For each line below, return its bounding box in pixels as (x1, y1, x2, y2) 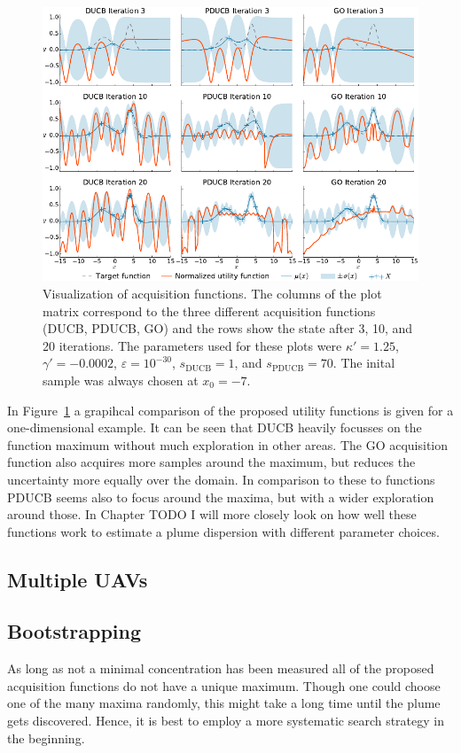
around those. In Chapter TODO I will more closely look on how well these (7, 505, 417, 524)
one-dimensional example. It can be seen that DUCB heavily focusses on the (7, 418, 422, 437)
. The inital (332, 353, 395, 372)
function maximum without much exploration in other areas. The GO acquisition (7, 435, 449, 454)
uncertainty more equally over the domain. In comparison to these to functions (7, 470, 435, 488)
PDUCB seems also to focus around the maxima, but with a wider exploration (7, 487, 434, 506)
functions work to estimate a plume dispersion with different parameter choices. (7, 522, 440, 540)
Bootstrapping (7, 617, 142, 645)
